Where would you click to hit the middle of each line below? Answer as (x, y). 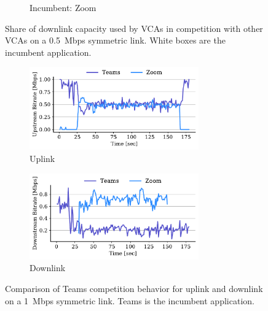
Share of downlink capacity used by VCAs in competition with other (134, 28)
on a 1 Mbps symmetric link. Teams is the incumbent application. (130, 300)
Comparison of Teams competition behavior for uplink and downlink (134, 288)
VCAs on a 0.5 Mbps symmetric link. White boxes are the (115, 40)
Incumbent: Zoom (63, 7)
